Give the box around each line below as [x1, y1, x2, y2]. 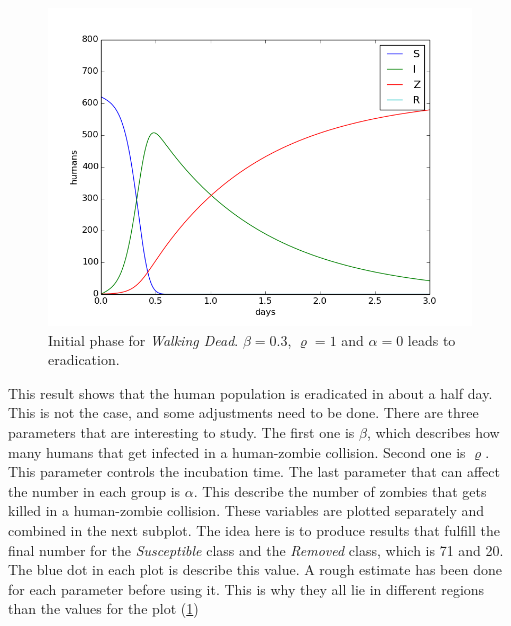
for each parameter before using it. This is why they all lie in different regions [8, 578, 485, 599]
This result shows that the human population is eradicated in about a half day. [8, 382, 493, 403]
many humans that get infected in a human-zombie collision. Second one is [8, 441, 466, 462]
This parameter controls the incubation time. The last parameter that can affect [8, 461, 500, 482]
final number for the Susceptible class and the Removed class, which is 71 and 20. [8, 539, 504, 560]
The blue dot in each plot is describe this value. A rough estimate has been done [8, 559, 502, 580]
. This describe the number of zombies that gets [193, 480, 487, 501]
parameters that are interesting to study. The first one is [8, 421, 355, 442]
